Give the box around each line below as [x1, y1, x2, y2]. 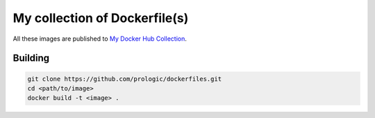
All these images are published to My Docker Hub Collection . [12, 35, 187, 43]
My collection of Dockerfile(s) [12, 10, 189, 26]
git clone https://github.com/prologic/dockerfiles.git [27, 75, 222, 83]
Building [12, 52, 50, 64]
